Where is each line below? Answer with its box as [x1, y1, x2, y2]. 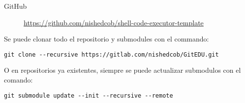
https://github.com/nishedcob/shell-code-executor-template [24, 17, 204, 27]
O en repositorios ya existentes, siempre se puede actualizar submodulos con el [4, 65, 241, 75]
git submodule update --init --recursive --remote [4, 92, 173, 99]
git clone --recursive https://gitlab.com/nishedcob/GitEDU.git [4, 51, 219, 58]
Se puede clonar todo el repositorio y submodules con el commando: [4, 34, 209, 44]
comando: [4, 75, 33, 85]
